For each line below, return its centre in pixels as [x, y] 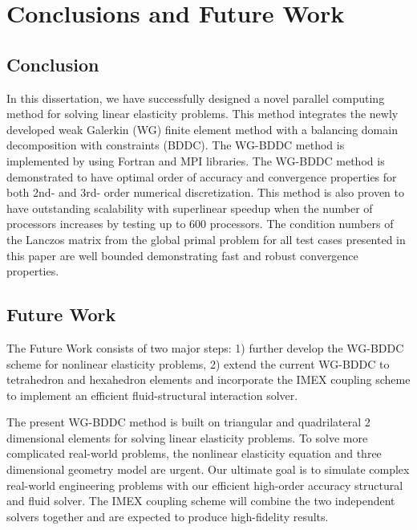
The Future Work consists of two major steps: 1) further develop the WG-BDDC [205, 347]
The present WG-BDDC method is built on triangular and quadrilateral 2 [188, 422]
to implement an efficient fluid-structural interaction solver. [152, 395]
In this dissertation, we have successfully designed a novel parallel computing [196, 98]
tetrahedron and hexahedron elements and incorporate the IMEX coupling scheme [208, 379]
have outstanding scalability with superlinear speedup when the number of [190, 208]
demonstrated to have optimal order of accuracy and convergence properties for [202, 176]
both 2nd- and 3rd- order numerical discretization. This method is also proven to [206, 192]
